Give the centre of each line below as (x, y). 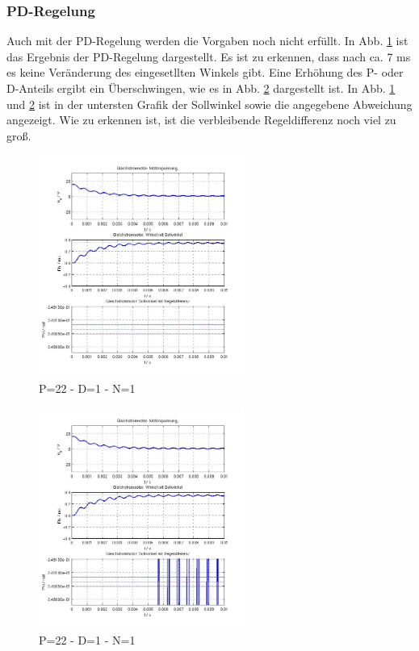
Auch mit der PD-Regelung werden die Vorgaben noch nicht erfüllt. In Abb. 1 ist (207, 41)
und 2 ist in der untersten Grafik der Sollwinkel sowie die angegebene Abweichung (209, 104)
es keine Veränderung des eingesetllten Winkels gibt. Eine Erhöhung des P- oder (205, 72)
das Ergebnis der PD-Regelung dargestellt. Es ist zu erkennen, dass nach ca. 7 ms (209, 56)
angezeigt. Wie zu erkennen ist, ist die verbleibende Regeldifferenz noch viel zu (201, 120)
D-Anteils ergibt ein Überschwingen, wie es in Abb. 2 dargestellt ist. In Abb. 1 (201, 88)
